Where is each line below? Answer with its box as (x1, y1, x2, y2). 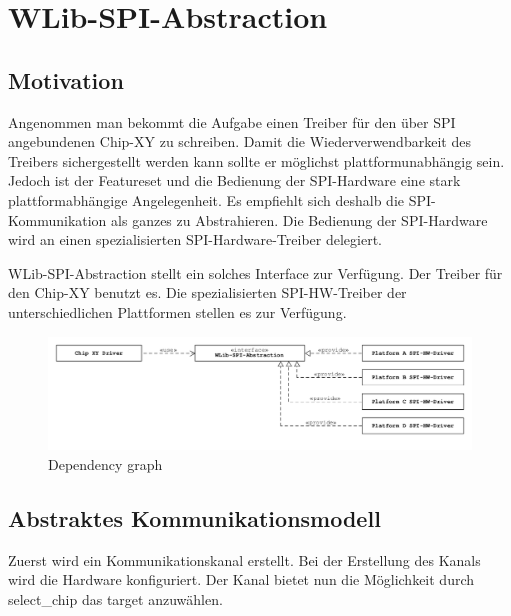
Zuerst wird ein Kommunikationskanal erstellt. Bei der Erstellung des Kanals (8, 549, 481, 570)
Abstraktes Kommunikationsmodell (8, 502, 381, 533)
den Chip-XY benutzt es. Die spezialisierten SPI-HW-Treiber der (8, 282, 407, 303)
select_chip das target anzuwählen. (8, 588, 223, 609)
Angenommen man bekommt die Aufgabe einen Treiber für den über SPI (8, 111, 456, 132)
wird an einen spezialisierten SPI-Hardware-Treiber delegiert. (8, 229, 382, 250)
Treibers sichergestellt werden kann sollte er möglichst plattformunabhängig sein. (8, 150, 505, 171)
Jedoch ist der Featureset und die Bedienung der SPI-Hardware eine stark (8, 170, 461, 191)
